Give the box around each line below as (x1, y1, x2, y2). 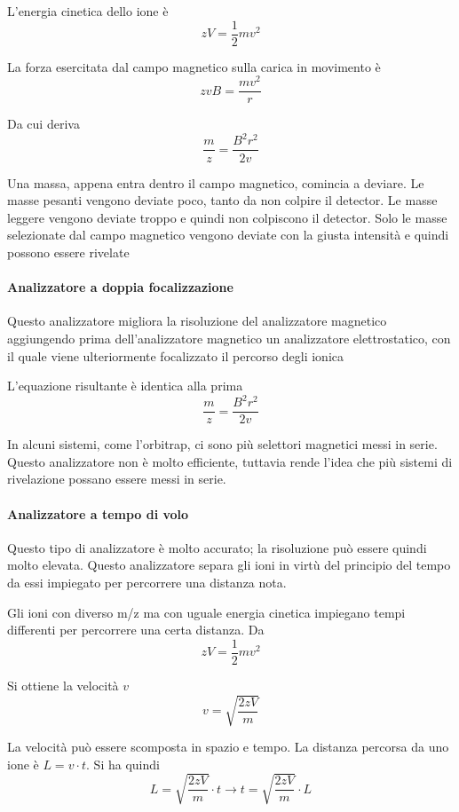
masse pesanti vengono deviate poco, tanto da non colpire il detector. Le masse (7, 191, 438, 209)
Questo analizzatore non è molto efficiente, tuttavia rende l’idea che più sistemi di (7, 452, 453, 470)
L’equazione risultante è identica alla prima (7, 376, 243, 395)
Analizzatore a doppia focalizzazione (7, 278, 233, 296)
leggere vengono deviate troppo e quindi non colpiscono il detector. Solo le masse (7, 208, 447, 226)
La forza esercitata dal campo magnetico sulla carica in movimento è (7, 57, 381, 75)
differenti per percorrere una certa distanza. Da (7, 620, 265, 639)
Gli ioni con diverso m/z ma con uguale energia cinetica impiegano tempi (7, 603, 406, 621)
